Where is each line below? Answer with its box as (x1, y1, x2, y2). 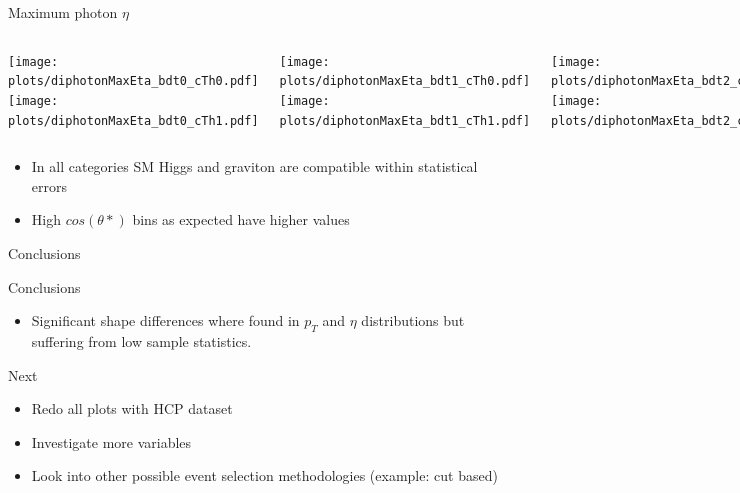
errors (31, 175, 67, 196)
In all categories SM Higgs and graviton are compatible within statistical (31, 156, 478, 177)
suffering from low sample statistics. (31, 330, 252, 351)
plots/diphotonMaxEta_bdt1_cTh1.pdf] (279, 113, 531, 128)
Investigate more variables (31, 431, 192, 452)
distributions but (361, 310, 465, 331)
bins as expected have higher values (132, 209, 350, 230)
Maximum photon (8, 2, 118, 22)
